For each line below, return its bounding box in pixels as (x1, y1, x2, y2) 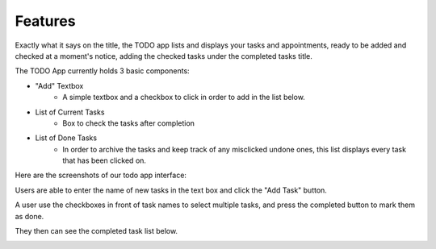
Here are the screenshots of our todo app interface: (15, 170, 187, 181)
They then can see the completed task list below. (15, 226, 178, 236)
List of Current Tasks (35, 107, 105, 117)
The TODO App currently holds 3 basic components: (15, 66, 190, 76)
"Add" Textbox (35, 81, 84, 90)
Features (15, 12, 76, 30)
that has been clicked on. (62, 156, 147, 165)
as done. (15, 211, 44, 221)
